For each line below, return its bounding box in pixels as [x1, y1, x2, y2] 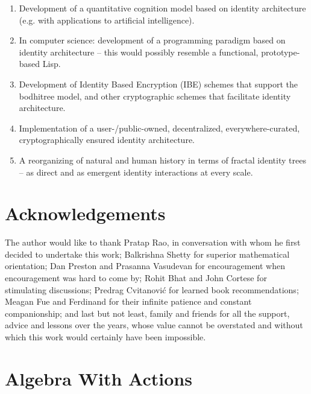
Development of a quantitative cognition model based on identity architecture [19, 2, 306, 14]
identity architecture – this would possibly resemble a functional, [19, 45, 259, 58]
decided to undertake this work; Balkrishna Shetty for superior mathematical [5, 247, 290, 260]
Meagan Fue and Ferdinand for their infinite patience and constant [5, 295, 252, 308]
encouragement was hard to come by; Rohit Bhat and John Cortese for [5, 272, 267, 284]
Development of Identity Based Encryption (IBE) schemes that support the [19, 77, 298, 90]
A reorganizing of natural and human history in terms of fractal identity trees [19, 153, 306, 166]
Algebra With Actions [5, 366, 192, 390]
